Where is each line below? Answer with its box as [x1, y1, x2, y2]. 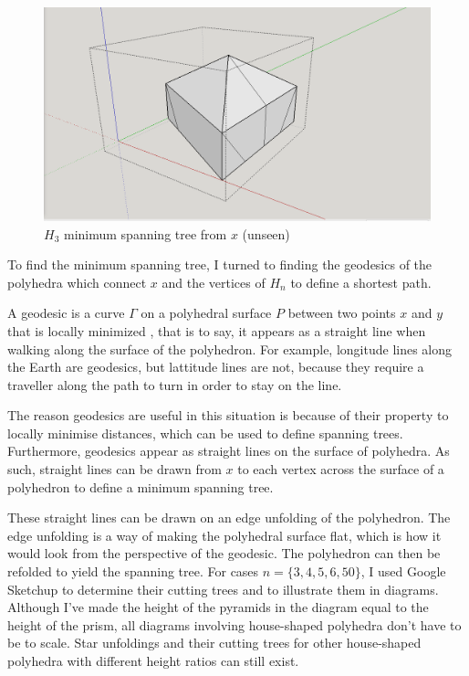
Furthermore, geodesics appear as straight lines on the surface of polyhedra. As [7, 441, 450, 460]
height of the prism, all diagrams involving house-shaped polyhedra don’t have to [7, 615, 462, 634]
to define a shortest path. [290, 272, 432, 291]
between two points [287, 303, 396, 322]
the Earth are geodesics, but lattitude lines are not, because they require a [7, 357, 424, 376]
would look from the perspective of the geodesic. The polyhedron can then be [7, 544, 441, 563]
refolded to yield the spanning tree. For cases [7, 562, 259, 581]
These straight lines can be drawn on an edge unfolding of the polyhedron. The [7, 508, 451, 527]
